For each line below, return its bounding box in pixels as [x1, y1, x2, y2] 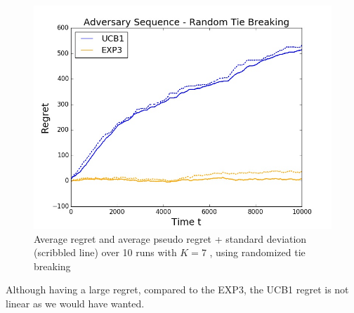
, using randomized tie [209, 245, 306, 260]
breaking [34, 258, 71, 273]
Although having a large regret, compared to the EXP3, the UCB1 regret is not [6, 282, 349, 297]
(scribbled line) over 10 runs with [34, 245, 177, 260]
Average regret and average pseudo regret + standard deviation [34, 231, 307, 246]
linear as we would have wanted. [6, 295, 145, 310]
